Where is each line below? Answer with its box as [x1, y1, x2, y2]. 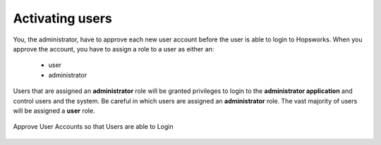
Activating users [13, 11, 112, 26]
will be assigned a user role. [13, 106, 95, 115]
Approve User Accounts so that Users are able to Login [13, 122, 174, 131]
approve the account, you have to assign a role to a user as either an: [13, 44, 214, 53]
